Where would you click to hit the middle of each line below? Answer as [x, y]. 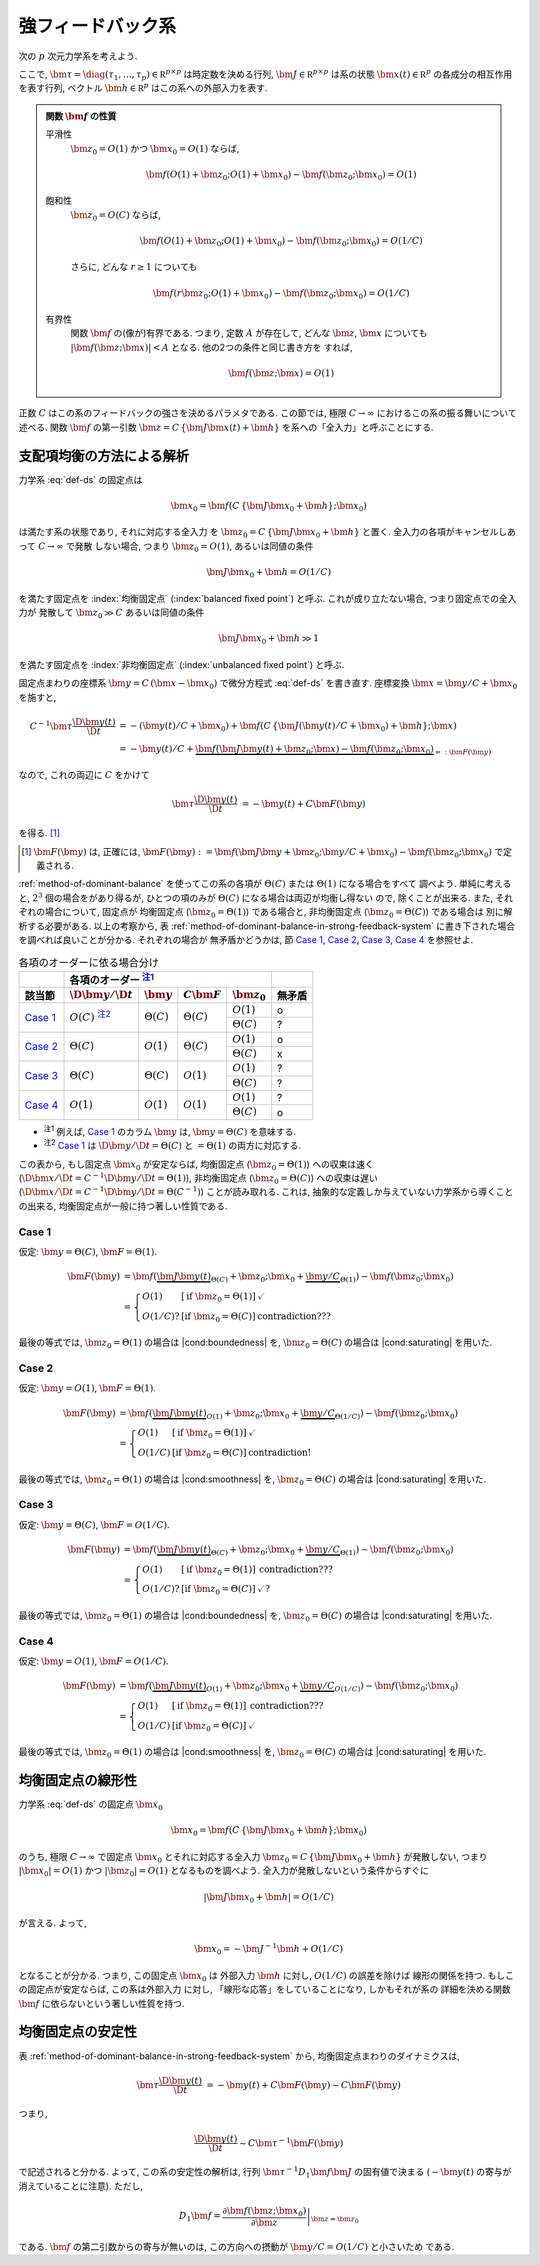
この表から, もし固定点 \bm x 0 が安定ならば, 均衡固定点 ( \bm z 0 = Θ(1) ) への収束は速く [196, 1165]
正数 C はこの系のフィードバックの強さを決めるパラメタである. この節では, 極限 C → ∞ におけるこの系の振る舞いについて [267, 413]
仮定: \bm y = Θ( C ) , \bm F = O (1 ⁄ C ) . [94, 1524]
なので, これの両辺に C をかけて [84, 775]
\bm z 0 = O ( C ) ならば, [116, 215]
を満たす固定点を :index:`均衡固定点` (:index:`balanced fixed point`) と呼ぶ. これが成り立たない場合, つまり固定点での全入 [267, 598]
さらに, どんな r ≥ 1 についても [134, 267]
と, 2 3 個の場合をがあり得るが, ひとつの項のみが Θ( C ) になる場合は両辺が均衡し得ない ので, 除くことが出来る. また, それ [266, 897]
